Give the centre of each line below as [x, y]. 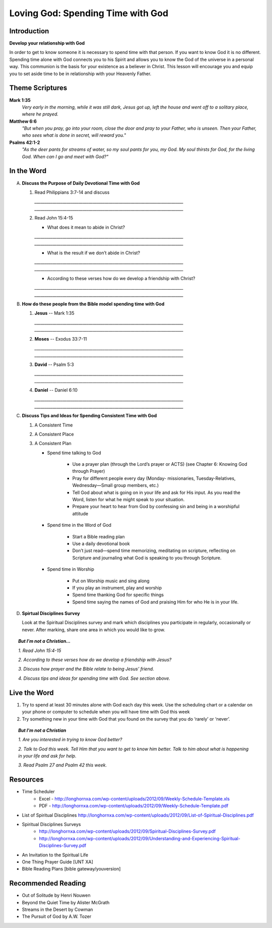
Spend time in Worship [71, 569]
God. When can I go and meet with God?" [65, 156]
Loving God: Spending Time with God [89, 13]
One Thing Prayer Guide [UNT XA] [57, 862]
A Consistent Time [54, 425]
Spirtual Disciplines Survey [51, 614]
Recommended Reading [48, 883]
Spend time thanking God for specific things [118, 595]
